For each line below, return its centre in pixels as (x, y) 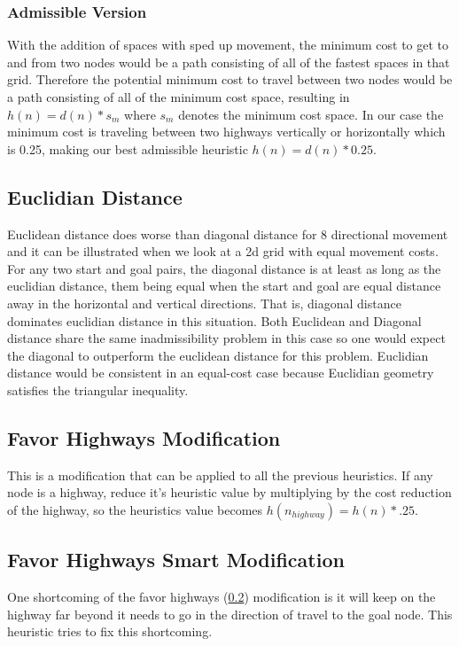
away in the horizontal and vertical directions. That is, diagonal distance (204, 303)
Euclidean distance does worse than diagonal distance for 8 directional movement (228, 233)
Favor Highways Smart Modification (176, 560)
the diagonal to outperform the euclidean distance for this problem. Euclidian (218, 355)
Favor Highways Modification (144, 437)
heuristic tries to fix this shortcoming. (110, 631)
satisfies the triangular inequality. (98, 389)
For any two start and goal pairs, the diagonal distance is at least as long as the (224, 268)
